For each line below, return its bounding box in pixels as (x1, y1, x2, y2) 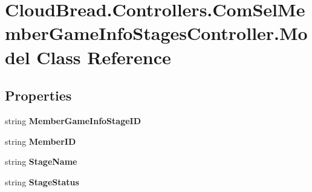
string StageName (5, 155, 77, 168)
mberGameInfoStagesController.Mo (5, 21, 308, 45)
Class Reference (36, 44, 171, 69)
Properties (5, 86, 72, 105)
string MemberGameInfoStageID (5, 114, 141, 127)
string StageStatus (5, 175, 79, 188)
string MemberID (5, 134, 76, 147)
